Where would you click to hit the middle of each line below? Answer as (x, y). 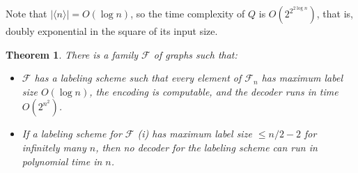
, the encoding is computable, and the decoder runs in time (214, 91)
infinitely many (54, 147)
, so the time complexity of (188, 13)
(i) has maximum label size (195, 134)
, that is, (335, 13)
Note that (26, 13)
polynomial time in (62, 161)
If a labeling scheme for (72, 134)
